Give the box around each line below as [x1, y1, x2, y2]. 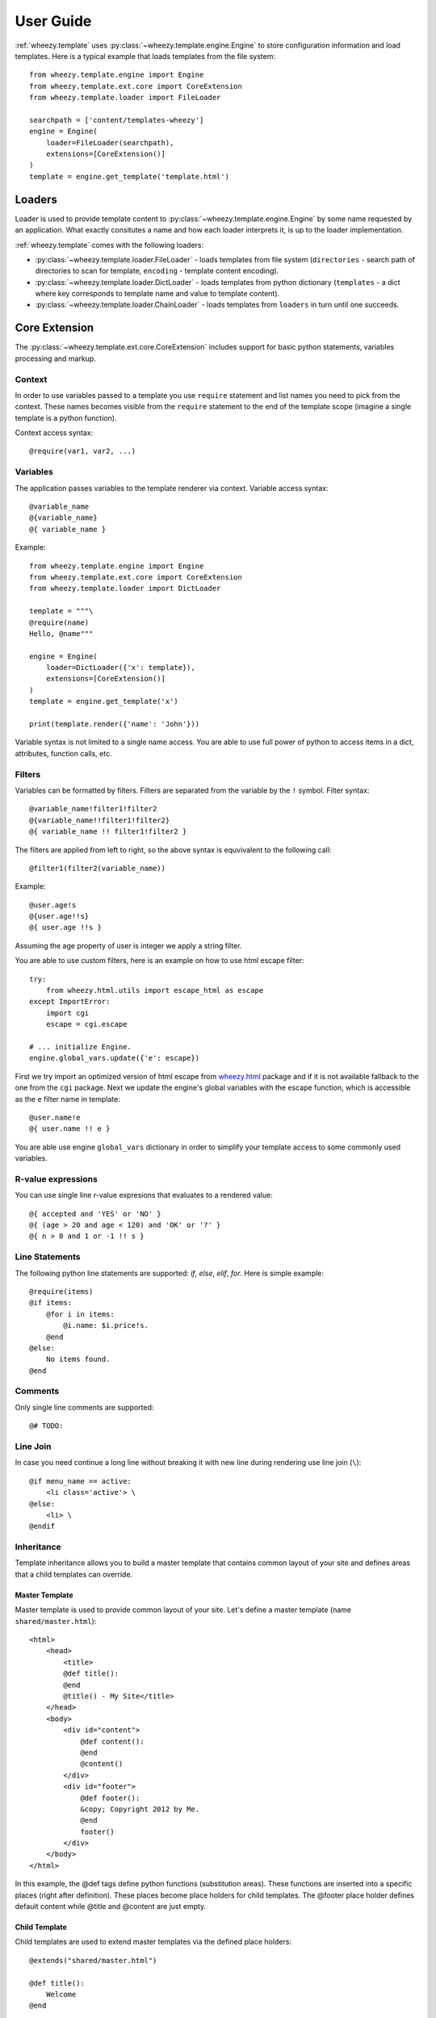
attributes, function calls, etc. [15, 748, 112, 758]
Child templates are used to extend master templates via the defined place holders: [15, 1937, 292, 1947]
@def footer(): [80, 1793, 140, 1802]
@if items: [29, 1298, 73, 1308]
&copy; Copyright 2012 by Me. [80, 1804, 200, 1814]
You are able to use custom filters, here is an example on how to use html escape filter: [15, 956, 304, 965]
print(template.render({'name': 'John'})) [29, 719, 200, 729]
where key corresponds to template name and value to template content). [35, 289, 280, 299]
